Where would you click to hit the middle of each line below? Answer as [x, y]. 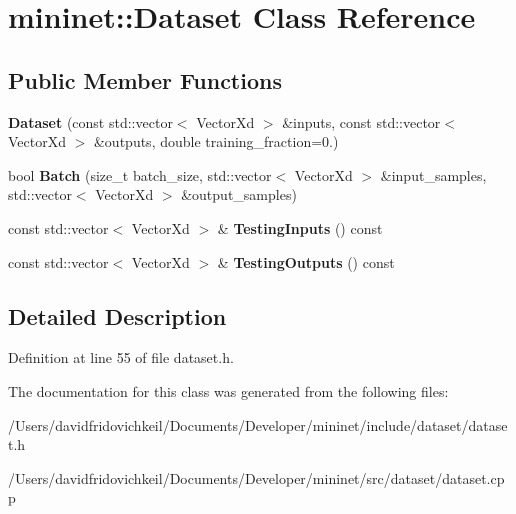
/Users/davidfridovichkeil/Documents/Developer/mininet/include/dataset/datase [258, 424]
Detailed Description [117, 315]
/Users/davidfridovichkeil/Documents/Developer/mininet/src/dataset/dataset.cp [256, 477]
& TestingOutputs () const [306, 261]
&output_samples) [239, 194]
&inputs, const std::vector [361, 121]
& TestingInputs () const [300, 227]
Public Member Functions [145, 79]
